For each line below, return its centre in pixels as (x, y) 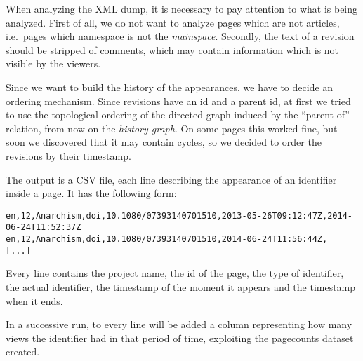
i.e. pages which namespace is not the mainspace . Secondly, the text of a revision (180, 36)
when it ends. (34, 300)
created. (23, 352)
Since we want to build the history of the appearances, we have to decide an (170, 87)
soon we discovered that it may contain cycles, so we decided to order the (164, 142)
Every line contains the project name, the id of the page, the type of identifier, (175, 273)
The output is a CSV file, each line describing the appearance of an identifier (171, 179)
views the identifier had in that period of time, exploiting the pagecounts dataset (180, 338)
